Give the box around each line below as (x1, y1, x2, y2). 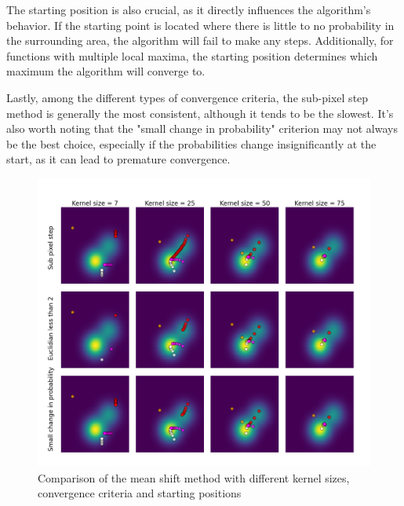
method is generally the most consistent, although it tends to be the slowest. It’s (6, 104, 394, 121)
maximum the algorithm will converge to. (6, 63, 206, 79)
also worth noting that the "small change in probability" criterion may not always (6, 120, 398, 137)
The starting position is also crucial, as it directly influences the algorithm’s (6, 2, 371, 17)
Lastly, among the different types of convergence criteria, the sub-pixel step (6, 89, 369, 105)
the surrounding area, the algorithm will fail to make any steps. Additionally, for (6, 32, 394, 49)
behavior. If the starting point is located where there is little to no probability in (6, 16, 395, 33)
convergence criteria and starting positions (38, 485, 242, 501)
